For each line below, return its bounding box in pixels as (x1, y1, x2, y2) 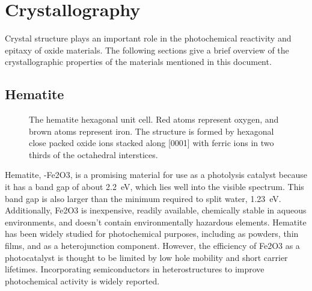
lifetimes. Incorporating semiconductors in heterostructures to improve (5, 263, 265, 275)
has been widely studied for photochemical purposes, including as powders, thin (5, 227, 299, 240)
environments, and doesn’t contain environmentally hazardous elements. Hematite (5, 215, 307, 228)
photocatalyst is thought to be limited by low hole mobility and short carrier (5, 251, 288, 263)
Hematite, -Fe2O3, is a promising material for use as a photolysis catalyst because (5, 168, 307, 181)
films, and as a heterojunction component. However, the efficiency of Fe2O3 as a (5, 239, 300, 252)
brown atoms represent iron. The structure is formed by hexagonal (29, 124, 274, 137)
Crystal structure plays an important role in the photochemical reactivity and (5, 32, 292, 44)
